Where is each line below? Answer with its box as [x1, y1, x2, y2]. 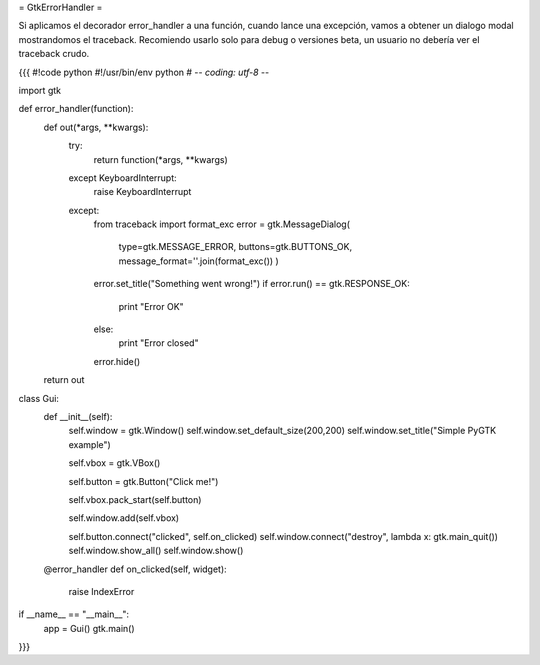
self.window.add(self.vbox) [68, 512, 180, 524]
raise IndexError [68, 585, 135, 597]
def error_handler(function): [18, 103, 134, 115]
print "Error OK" [118, 300, 184, 312]
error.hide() [93, 355, 141, 367]
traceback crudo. [18, 48, 90, 60]
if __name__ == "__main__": [18, 608, 130, 620]
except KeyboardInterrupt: [68, 171, 177, 184]
